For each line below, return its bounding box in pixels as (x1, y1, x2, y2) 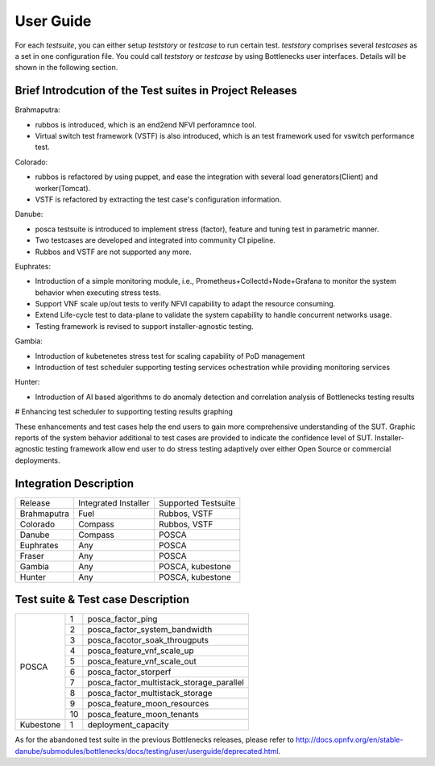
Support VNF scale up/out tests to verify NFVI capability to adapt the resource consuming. (35, 299, 336, 309)
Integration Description (14, 477, 135, 490)
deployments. (14, 456, 60, 465)
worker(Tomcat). (35, 183, 91, 193)
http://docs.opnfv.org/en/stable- (295, 735, 404, 745)
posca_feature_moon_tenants (87, 709, 199, 720)
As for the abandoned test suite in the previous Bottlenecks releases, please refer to (14, 735, 294, 745)
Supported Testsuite (158, 497, 236, 508)
